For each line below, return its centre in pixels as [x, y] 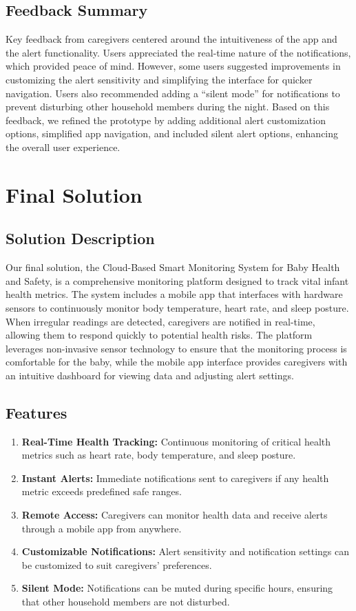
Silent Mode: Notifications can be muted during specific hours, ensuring [177, 588]
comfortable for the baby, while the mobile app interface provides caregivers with [177, 362]
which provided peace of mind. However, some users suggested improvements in [173, 66]
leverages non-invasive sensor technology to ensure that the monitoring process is [176, 348]
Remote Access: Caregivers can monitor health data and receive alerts [175, 515]
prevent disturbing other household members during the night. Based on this [168, 107]
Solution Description [80, 238]
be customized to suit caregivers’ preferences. [117, 564]
